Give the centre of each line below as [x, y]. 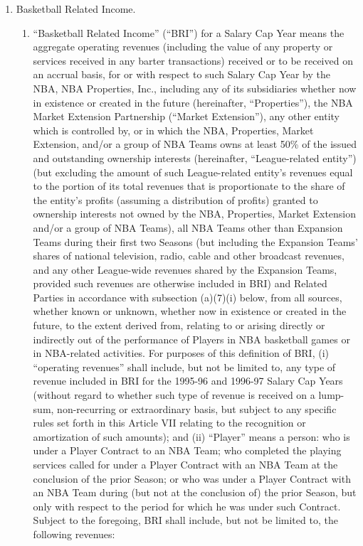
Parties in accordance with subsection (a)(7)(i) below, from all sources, [188, 297]
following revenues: [74, 534]
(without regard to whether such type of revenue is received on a [174, 395]
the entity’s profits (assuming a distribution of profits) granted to [175, 199]
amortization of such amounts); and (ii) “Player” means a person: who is [191, 436]
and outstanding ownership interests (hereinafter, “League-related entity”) [195, 157]
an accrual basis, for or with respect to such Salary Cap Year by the [182, 74]
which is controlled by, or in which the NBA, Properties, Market [173, 130]
